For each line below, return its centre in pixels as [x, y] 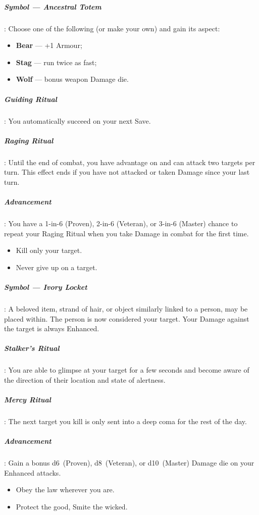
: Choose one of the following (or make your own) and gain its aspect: [112, 28]
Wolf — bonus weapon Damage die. [72, 79]
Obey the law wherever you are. [65, 490]
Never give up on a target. [57, 267]
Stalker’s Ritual [32, 348]
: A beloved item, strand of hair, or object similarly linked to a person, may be [126, 308]
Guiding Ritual [31, 99]
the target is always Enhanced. [52, 328]
